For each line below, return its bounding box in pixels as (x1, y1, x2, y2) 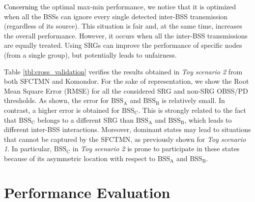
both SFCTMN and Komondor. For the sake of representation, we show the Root (4, 76, 249, 86)
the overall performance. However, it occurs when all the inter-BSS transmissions (4, 30, 248, 40)
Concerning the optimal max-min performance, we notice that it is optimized (4, 1, 236, 11)
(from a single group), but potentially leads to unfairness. (4, 49, 177, 60)
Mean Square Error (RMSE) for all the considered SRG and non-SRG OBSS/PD (4, 85, 248, 96)
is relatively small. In (162, 95, 225, 105)
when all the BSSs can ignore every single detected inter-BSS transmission (4, 11, 228, 21)
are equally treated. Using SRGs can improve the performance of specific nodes (4, 40, 242, 50)
